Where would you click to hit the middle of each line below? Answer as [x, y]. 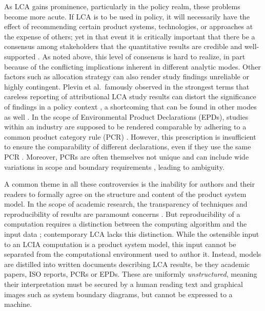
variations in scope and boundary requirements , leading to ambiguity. [114, 166]
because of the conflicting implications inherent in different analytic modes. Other [132, 66]
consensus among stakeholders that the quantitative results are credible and [123, 46]
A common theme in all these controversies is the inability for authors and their [130, 184]
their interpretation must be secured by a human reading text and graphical [124, 284]
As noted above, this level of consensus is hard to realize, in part [144, 56]
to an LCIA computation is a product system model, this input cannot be [120, 244]
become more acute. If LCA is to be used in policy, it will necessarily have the [127, 16]
